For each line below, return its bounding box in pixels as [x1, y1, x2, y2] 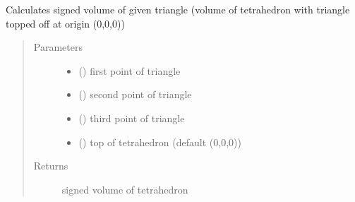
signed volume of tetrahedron [61, 182, 188, 196]
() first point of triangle [78, 63, 181, 78]
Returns [33, 158, 68, 173]
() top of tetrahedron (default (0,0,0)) [78, 134, 241, 149]
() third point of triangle [78, 110, 185, 125]
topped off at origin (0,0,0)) [6, 16, 125, 30]
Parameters [33, 40, 83, 54]
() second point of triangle [78, 87, 192, 102]
